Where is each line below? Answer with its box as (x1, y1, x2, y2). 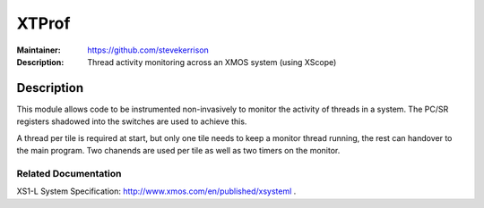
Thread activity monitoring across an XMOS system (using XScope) (87, 56, 337, 67)
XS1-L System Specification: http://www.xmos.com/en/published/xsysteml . (16, 186, 297, 196)
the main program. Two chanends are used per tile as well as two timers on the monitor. (16, 146, 341, 156)
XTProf (16, 13, 71, 33)
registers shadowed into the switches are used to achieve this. (16, 116, 247, 127)
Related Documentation (16, 167, 122, 179)
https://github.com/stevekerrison (87, 45, 210, 55)
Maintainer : (16, 45, 62, 55)
